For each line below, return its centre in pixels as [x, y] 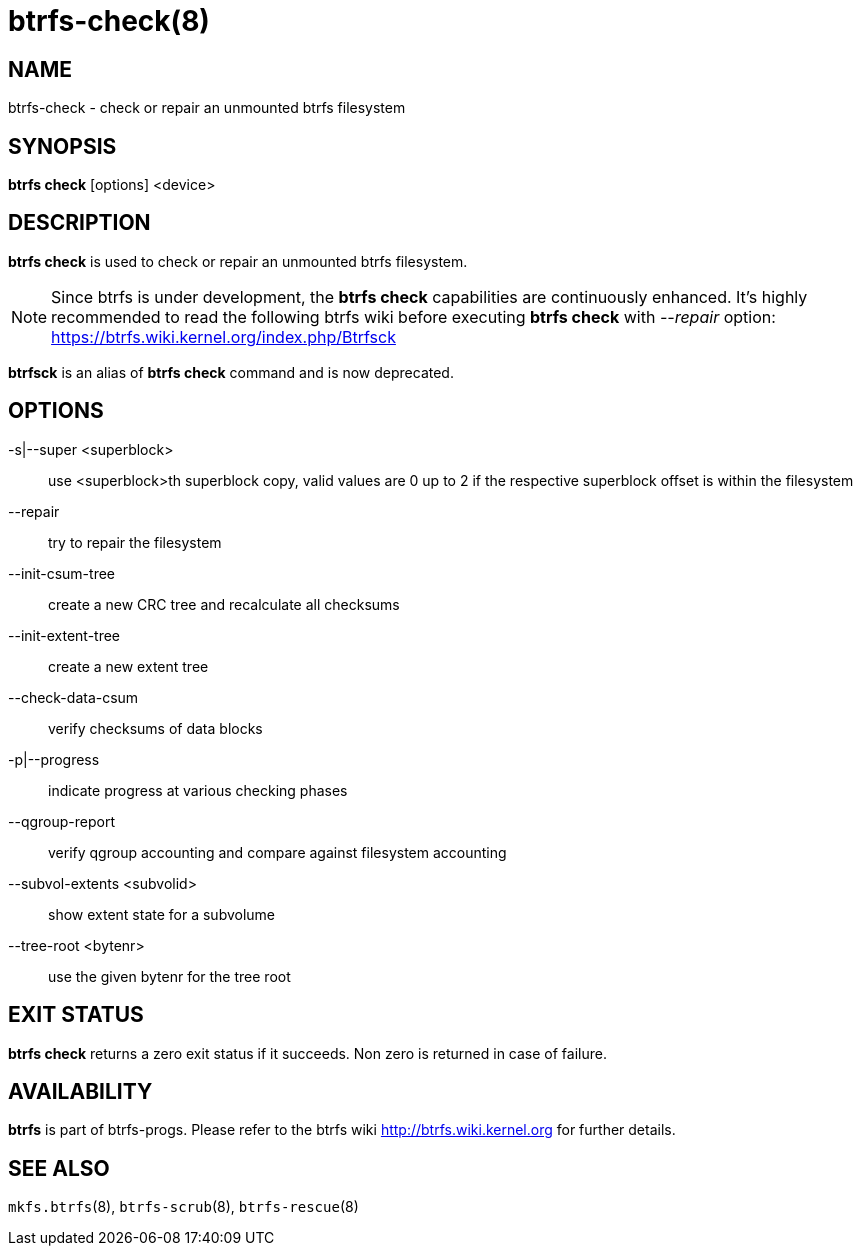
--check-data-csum [73, 697]
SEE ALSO [59, 1168]
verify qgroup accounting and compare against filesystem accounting [277, 852]
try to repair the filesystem [135, 542]
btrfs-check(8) [109, 21]
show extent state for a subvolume [162, 914]
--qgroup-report [61, 821]
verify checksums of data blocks [155, 728]
